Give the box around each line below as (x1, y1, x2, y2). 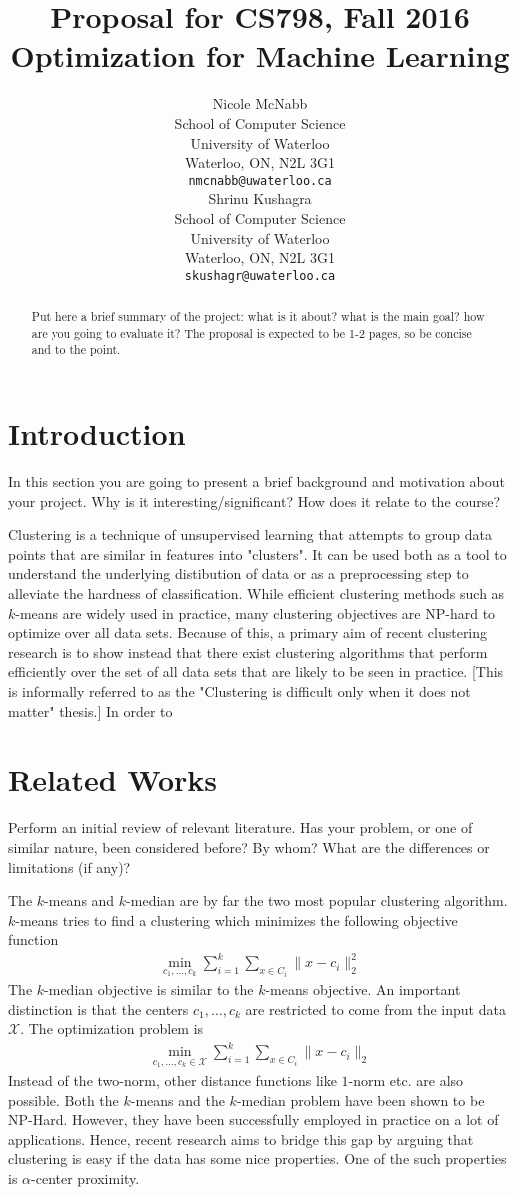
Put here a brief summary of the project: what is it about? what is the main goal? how (31, 308, 485, 325)
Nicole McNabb (212, 93, 308, 114)
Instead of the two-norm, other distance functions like (8, 1069, 337, 1090)
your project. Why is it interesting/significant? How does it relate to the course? (8, 490, 501, 511)
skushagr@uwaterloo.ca (184, 268, 336, 283)
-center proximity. (31, 1167, 140, 1188)
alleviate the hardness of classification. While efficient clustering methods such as (8, 583, 505, 604)
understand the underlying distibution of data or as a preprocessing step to (8, 563, 469, 584)
